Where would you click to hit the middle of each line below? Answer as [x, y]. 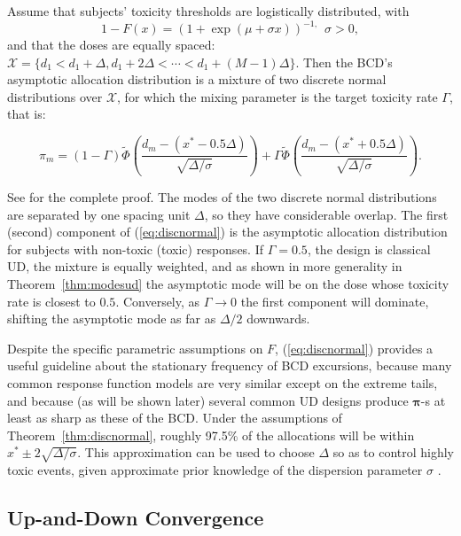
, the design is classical [369, 249]
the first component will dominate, [335, 301]
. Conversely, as [158, 301]
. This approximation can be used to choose [196, 452]
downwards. [278, 318]
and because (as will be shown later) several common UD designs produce [208, 400]
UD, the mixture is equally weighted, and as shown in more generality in [205, 266]
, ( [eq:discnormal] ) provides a [354, 348]
